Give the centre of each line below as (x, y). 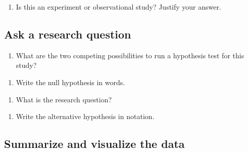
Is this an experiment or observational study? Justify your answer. (118, 7)
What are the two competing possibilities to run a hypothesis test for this (130, 55)
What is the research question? (64, 99)
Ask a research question (68, 34)
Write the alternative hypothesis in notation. (85, 116)
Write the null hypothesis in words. (70, 82)
